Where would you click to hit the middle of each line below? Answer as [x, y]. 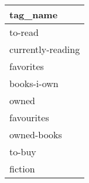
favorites [27, 66]
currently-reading [45, 49]
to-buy [23, 152]
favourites [29, 117]
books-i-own [34, 83]
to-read [24, 32]
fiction [22, 169]
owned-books [36, 134]
